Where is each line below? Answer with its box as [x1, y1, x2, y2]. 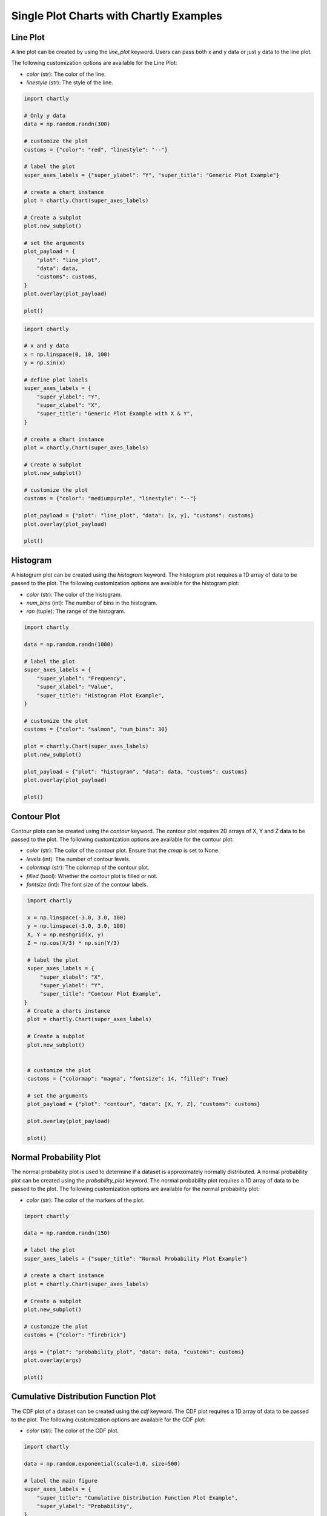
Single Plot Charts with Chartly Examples [11, 9, 222, 22]
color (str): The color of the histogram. [26, 591, 122, 598]
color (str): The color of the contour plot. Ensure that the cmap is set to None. [26, 847, 220, 854]
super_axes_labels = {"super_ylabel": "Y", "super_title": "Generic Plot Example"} [24, 172, 280, 178]
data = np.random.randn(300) [24, 121, 111, 127]
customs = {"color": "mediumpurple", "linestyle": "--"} [24, 495, 197, 502]
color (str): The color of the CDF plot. [26, 1427, 119, 1434]
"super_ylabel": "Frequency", [36, 675, 127, 682]
